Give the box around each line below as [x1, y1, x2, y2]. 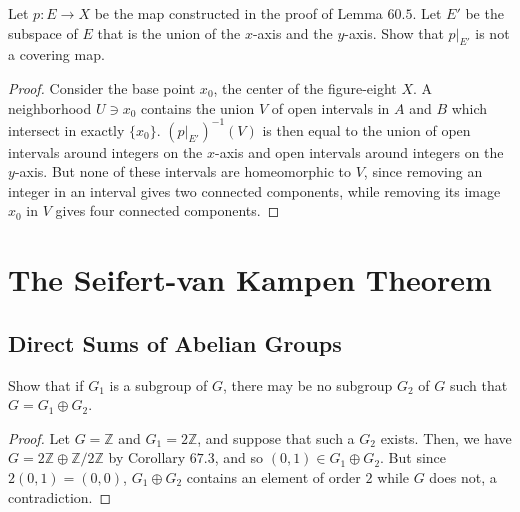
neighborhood [8, 97, 92, 118]
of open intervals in [271, 97, 390, 118]
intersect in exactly [8, 119, 125, 140]
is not [475, 22, 510, 43]
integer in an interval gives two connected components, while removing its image [8, 180, 501, 201]
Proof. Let [8, 427, 70, 448]
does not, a [429, 467, 497, 487]
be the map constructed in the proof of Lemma [94, 3, 383, 23]
